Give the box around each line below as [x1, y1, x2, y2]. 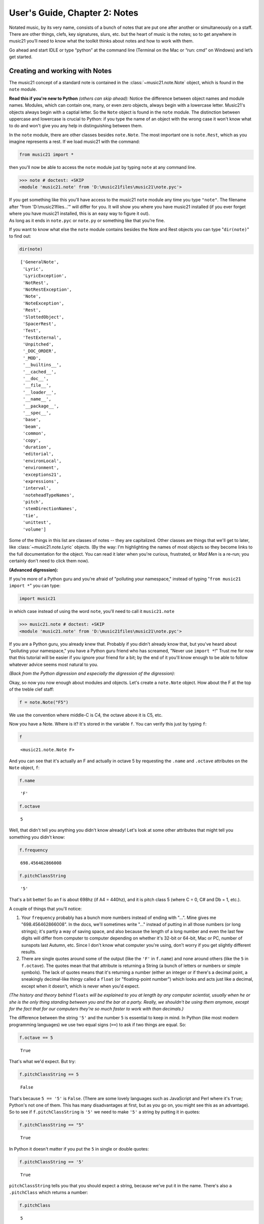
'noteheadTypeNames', [22, 492, 75, 498]
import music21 [19, 596, 56, 602]
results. [21, 949, 37, 955]
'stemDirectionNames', [22, 506, 77, 512]
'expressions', [22, 478, 59, 484]
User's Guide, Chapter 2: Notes [9, 7, 139, 18]
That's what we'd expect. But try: [9, 1059, 76, 1064]
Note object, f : [9, 765, 40, 771]
